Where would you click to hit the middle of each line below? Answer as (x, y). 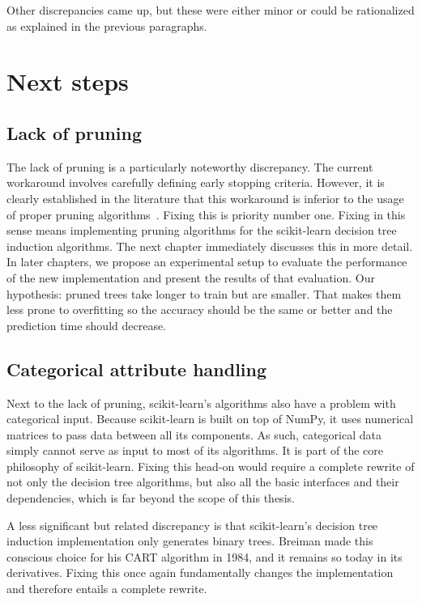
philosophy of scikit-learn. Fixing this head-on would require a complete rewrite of (211, 466)
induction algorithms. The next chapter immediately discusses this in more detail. (210, 246)
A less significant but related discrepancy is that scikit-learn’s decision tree (192, 525)
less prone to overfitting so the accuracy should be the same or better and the (200, 309)
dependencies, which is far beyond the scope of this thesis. (151, 498)
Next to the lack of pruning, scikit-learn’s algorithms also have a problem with (201, 403)
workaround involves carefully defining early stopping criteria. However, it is (196, 182)
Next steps (68, 81)
